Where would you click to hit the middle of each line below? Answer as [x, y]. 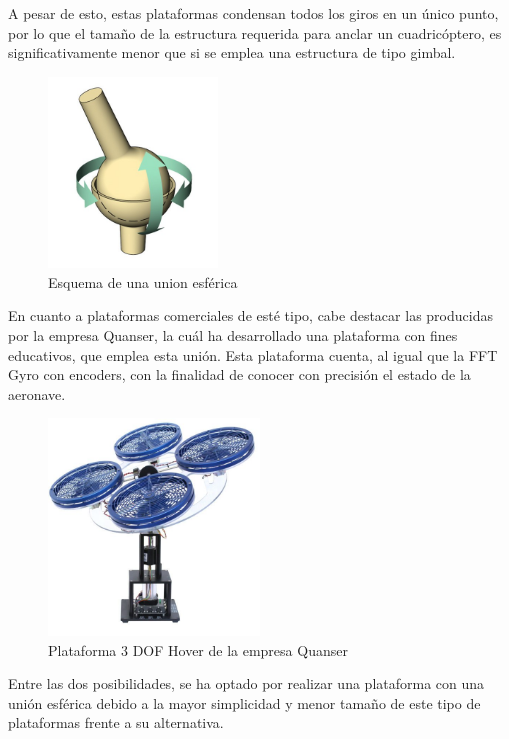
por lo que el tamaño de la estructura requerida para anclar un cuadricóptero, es [255, 32]
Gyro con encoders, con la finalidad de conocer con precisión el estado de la [239, 374]
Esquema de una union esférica [143, 281]
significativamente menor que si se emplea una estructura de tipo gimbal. [232, 52]
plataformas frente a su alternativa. [116, 722]
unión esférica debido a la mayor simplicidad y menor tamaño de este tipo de [244, 702]
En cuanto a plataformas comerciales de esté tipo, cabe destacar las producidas [250, 315]
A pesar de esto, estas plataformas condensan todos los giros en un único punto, [253, 13]
